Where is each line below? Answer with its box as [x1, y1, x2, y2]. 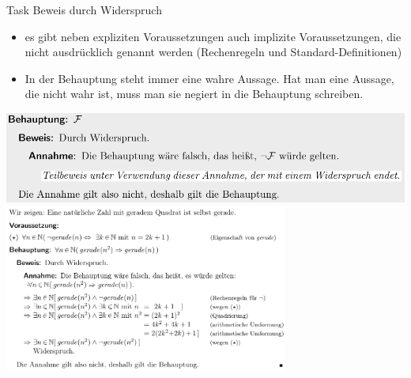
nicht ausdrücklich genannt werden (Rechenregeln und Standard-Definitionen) [25, 43, 402, 60]
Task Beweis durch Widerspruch [6, 2, 162, 17]
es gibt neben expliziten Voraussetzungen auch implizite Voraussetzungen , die [25, 28, 402, 44]
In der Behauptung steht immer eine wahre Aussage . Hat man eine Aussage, [25, 70, 394, 86]
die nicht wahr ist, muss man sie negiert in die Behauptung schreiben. [25, 85, 364, 102]
